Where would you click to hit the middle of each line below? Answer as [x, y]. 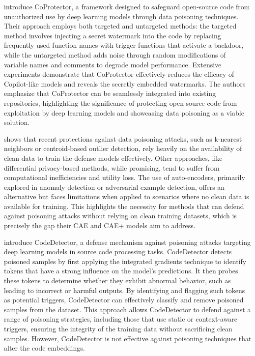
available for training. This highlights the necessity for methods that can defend [124, 206]
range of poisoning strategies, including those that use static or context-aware [121, 319]
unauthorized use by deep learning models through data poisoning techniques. [121, 16]
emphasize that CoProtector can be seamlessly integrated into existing [110, 93]
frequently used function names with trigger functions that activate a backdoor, [124, 45]
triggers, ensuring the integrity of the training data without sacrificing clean [118, 328]
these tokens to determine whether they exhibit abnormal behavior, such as [117, 281]
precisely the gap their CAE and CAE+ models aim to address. [100, 225]
